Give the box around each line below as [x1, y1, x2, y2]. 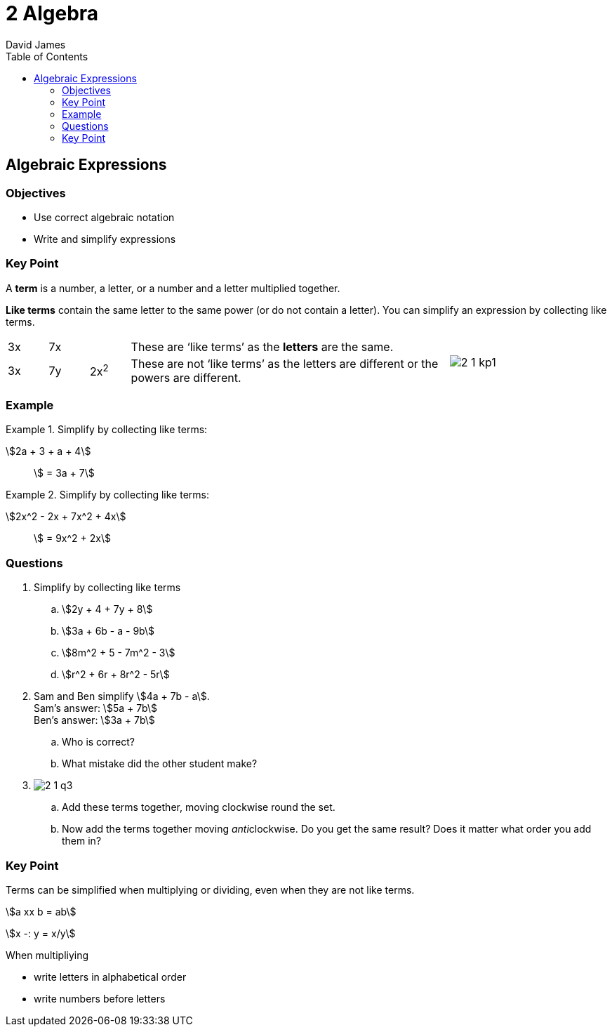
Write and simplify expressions [34, 232, 176, 245]
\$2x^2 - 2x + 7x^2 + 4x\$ [6, 510, 126, 523]
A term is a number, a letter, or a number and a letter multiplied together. [6, 282, 340, 294]
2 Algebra [6, 1, 99, 25]
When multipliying [6, 948, 89, 961]
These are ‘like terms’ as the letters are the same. [131, 339, 394, 354]
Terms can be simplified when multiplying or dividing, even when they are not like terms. [6, 883, 415, 896]
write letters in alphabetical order [34, 970, 187, 983]
